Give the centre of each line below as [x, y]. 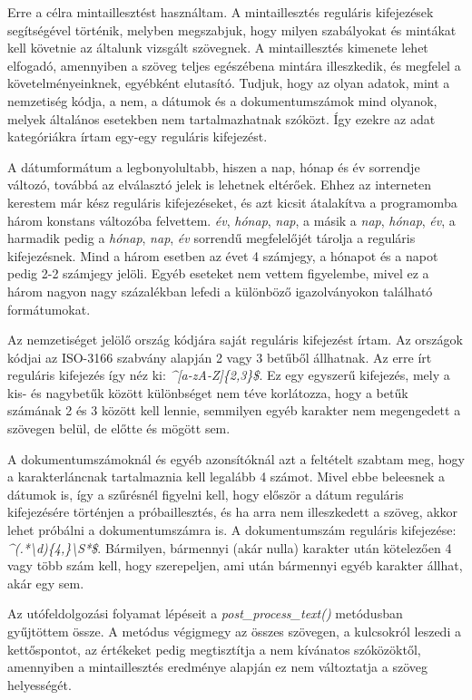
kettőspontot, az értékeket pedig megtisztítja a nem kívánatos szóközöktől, [214, 649]
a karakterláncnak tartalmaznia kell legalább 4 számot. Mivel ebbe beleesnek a [226, 476]
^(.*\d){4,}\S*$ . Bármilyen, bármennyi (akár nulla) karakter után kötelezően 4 [230, 547]
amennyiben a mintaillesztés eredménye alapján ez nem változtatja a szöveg [217, 667]
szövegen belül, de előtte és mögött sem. [119, 428]
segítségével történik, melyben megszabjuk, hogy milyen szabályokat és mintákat [232, 29]
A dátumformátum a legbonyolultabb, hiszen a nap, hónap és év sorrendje [214, 166]
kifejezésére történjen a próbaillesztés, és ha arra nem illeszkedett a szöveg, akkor [233, 512]
